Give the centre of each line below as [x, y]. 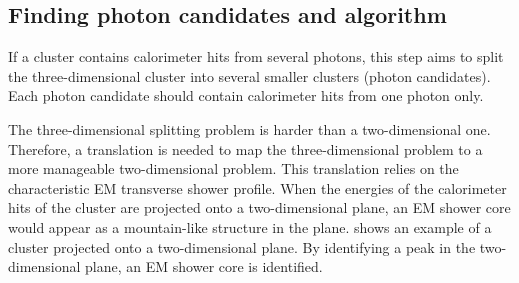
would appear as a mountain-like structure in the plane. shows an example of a [250, 226]
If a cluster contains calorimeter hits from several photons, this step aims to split [256, 56]
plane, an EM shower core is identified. [204, 266]
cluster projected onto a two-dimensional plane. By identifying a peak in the [242, 246]
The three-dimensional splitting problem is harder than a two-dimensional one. [249, 128]
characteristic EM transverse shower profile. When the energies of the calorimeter [257, 187]
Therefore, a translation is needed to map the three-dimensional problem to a [245, 148]
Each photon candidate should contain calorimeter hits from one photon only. [246, 95]
